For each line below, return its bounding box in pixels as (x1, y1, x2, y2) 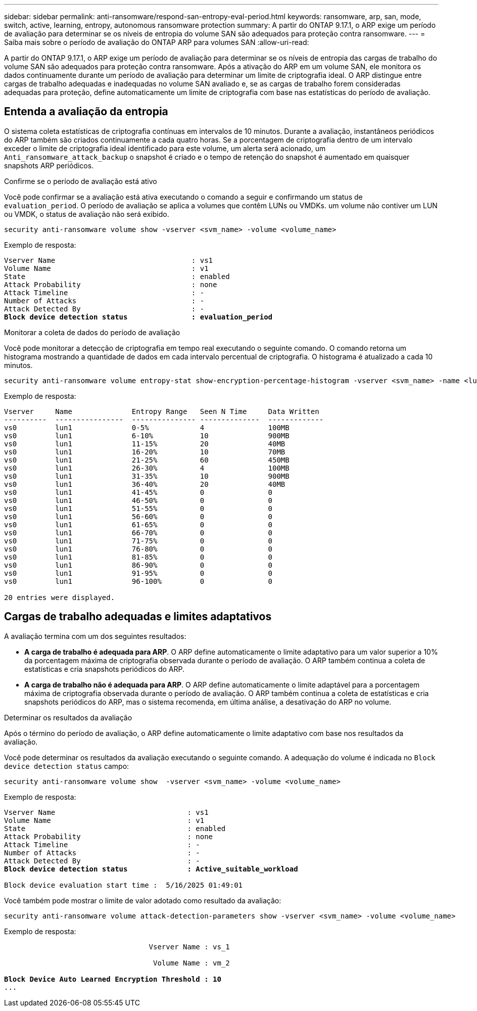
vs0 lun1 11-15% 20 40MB (4, 439, 285, 448)
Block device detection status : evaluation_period (4, 312, 273, 321)
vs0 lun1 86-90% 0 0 (4, 561, 273, 569)
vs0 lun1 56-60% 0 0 (4, 512, 273, 521)
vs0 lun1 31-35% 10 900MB (4, 472, 290, 480)
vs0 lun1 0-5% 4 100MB (4, 423, 290, 432)
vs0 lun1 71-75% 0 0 (4, 536, 273, 545)
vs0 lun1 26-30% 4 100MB (4, 464, 290, 472)
